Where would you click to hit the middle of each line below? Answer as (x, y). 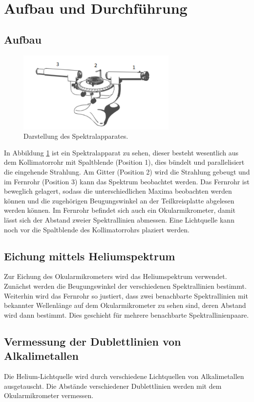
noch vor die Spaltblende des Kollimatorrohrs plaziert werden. (97, 229)
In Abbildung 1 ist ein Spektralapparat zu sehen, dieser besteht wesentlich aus (121, 152)
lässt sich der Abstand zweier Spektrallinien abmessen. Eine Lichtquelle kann (119, 220)
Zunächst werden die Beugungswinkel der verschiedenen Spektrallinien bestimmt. (125, 286)
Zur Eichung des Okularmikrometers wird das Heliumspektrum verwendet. (116, 276)
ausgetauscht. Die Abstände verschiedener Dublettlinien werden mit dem (113, 386)
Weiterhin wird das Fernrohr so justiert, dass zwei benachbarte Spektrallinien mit (126, 295)
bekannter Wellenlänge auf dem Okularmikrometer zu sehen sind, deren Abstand (125, 305)
